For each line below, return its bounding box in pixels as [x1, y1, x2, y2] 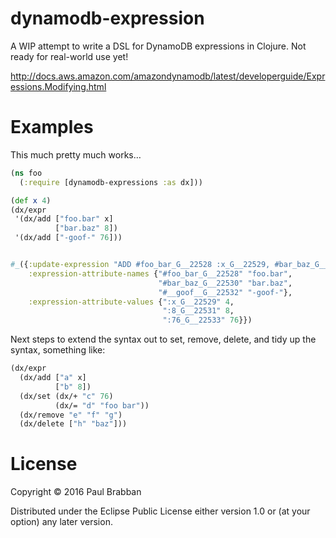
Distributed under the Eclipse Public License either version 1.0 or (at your [10, 505, 311, 517]
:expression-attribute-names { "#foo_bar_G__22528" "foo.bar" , [28, 268, 293, 279]
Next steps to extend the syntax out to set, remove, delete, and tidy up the [10, 333, 317, 346]
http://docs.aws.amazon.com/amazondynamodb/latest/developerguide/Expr [10, 70, 326, 82]
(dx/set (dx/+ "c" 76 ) [19, 391, 114, 401]
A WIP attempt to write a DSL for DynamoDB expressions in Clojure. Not [10, 40, 307, 52]
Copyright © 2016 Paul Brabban [10, 486, 142, 498]
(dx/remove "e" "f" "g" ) [19, 410, 123, 420]
